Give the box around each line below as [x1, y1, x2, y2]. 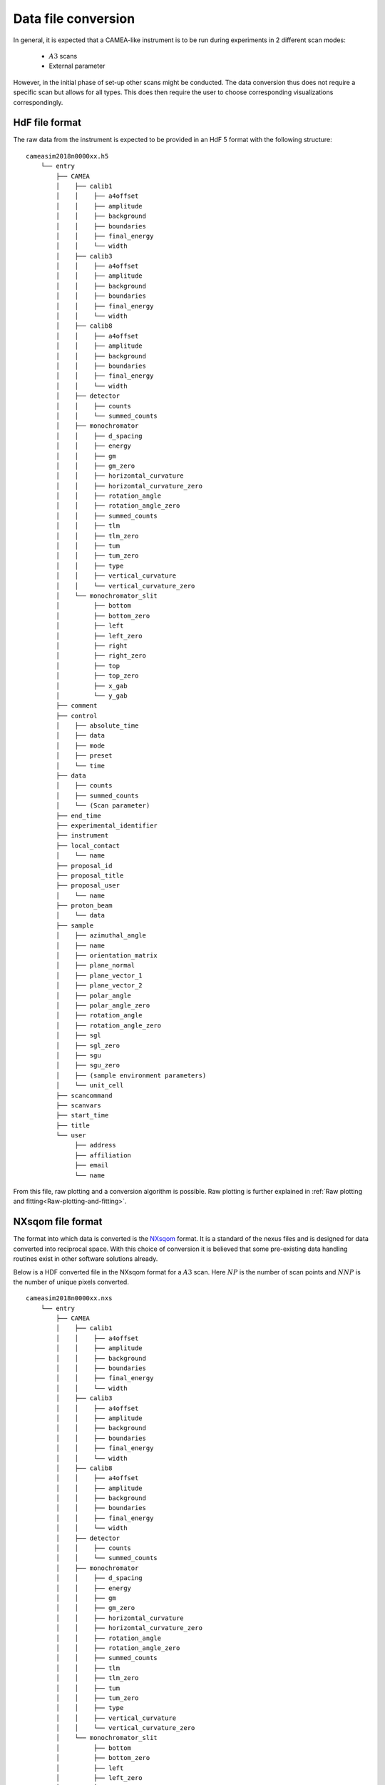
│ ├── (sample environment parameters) [56, 1071, 207, 1080]
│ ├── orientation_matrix [56, 952, 158, 960]
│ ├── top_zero [56, 672, 139, 680]
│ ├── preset [56, 752, 113, 760]
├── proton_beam [56, 902, 113, 910]
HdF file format [13, 116, 82, 129]
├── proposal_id [56, 861, 113, 870]
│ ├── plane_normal [56, 961, 135, 970]
